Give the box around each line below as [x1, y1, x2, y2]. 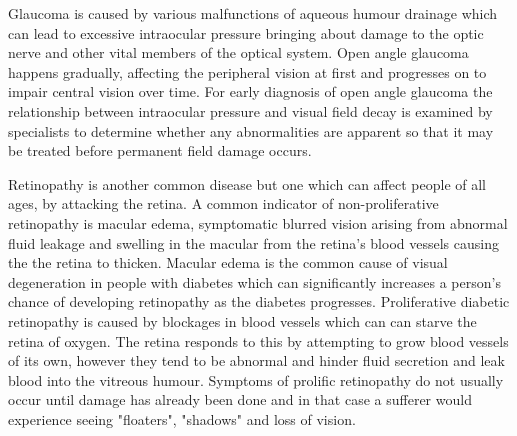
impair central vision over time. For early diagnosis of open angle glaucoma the [8, 81, 493, 102]
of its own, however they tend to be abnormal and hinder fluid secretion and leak [8, 350, 505, 371]
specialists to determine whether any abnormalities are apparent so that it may [8, 120, 494, 141]
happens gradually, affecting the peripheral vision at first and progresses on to [8, 61, 487, 82]
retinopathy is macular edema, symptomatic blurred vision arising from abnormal [8, 212, 508, 233]
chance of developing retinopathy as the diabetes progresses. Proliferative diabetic [8, 291, 510, 312]
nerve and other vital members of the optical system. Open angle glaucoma [8, 42, 469, 63]
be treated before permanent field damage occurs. [8, 140, 312, 161]
